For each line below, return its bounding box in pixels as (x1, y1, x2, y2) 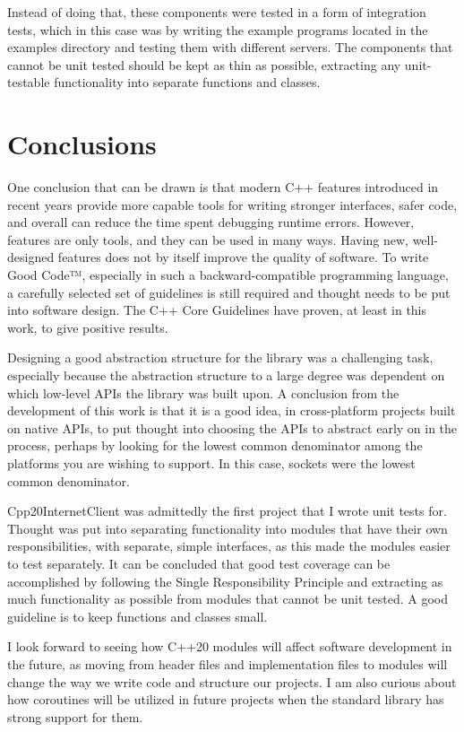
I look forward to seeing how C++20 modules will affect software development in (7, 637, 452, 656)
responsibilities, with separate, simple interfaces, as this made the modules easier (7, 536, 451, 555)
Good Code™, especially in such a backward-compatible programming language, (7, 266, 449, 284)
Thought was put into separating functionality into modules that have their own (7, 518, 448, 537)
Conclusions (7, 126, 157, 162)
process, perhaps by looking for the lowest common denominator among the (7, 436, 423, 455)
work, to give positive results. (7, 318, 168, 336)
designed (7, 248, 55, 266)
